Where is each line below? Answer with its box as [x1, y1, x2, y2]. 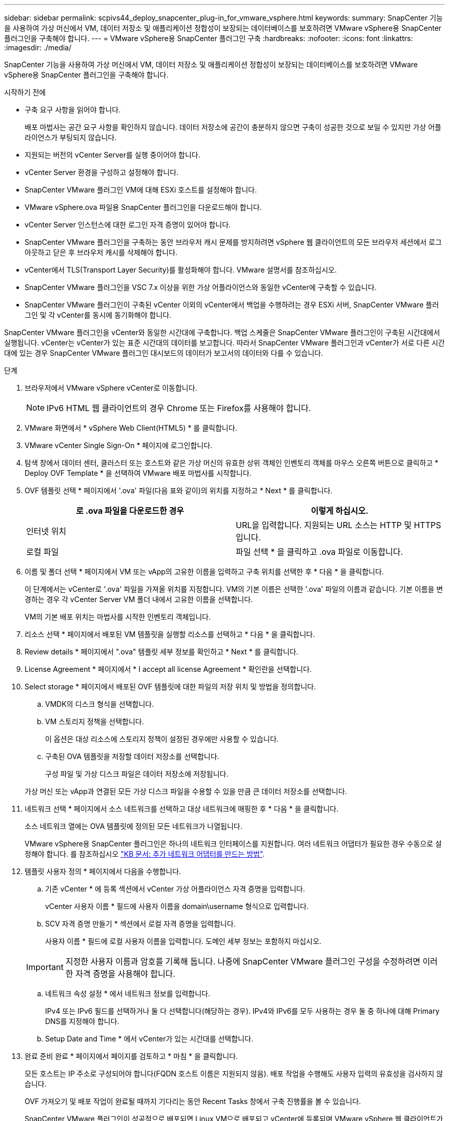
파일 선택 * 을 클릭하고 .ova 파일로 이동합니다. [236, 547, 403, 557]
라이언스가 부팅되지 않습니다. [25, 133, 117, 142]
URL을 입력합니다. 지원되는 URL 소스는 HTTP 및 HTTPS [236, 520, 441, 530]
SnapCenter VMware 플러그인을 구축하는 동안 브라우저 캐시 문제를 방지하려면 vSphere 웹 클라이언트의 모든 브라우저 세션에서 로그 [25, 238, 442, 246]
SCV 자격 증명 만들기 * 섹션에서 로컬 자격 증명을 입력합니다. [45, 919, 236, 928]
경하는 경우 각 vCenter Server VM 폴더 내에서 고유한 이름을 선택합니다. [25, 595, 253, 604]
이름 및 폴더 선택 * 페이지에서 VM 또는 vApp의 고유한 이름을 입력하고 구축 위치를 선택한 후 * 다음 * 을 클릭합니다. [25, 567, 384, 576]
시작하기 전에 [4, 88, 46, 96]
